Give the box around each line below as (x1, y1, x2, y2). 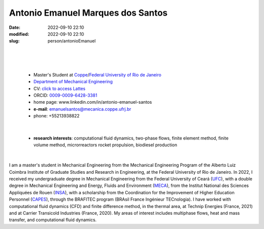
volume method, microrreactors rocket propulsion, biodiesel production (33, 142, 177, 148)
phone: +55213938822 (33, 113, 80, 119)
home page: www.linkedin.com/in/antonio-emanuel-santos (33, 99, 153, 105)
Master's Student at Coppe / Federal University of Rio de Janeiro (33, 71, 161, 78)
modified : (9, 31, 29, 37)
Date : (9, 24, 21, 30)
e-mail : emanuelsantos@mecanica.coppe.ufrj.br (33, 106, 132, 112)
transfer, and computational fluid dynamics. (9, 217, 97, 223)
